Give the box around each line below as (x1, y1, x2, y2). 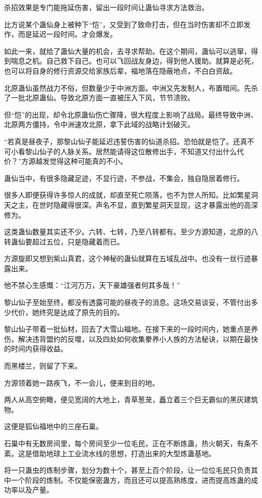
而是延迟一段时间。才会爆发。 (18, 29, 117, 39)
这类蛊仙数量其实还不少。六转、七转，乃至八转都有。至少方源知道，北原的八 (4, 226, 258, 237)
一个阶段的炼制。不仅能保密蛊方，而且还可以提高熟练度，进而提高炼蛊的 (11, 474, 251, 485)
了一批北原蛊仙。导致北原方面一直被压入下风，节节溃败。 (4, 92, 194, 103)
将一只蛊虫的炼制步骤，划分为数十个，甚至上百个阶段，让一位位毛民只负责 (4, 465, 251, 475)
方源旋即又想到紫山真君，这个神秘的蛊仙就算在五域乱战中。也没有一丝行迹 (4, 253, 251, 264)
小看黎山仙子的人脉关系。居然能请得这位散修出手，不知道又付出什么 (11, 146, 237, 156)
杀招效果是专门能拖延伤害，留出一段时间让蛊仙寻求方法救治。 (4, 2, 209, 12)
